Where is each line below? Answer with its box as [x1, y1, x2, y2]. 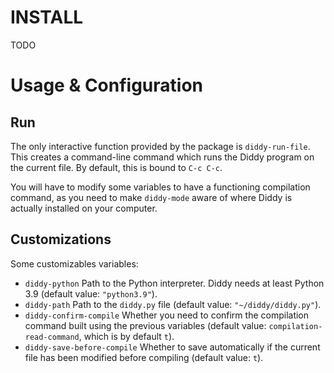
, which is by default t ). [78, 330, 175, 342]
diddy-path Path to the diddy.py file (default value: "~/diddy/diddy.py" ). [24, 298, 322, 310]
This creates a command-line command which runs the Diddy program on [10, 151, 315, 163]
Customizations [10, 231, 112, 248]
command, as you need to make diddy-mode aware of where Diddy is [10, 191, 293, 203]
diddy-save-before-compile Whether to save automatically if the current [24, 341, 321, 353]
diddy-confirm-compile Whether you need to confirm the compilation [24, 309, 310, 321]
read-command [24, 332, 80, 342]
